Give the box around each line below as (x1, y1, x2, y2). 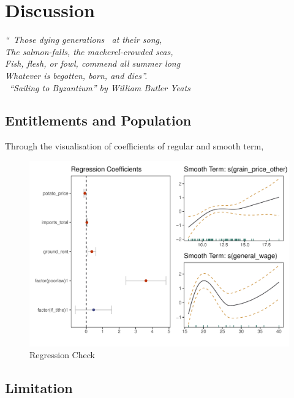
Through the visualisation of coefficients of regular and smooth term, (5, 140, 264, 152)
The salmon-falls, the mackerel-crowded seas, (5, 45, 173, 58)
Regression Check (29, 348, 95, 361)
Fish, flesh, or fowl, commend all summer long (5, 57, 181, 70)
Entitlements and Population (5, 111, 192, 130)
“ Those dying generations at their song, (5, 33, 162, 46)
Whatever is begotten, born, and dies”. (5, 69, 148, 81)
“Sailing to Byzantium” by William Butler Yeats (9, 81, 190, 94)
